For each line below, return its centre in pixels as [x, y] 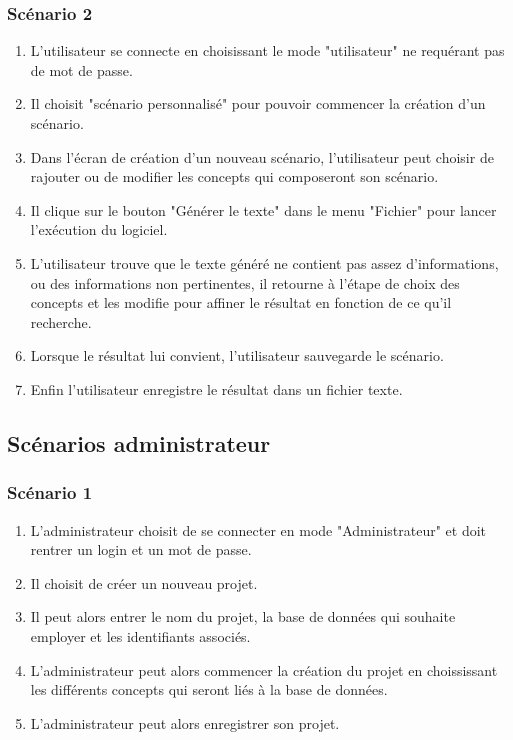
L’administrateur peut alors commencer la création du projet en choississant [264, 669]
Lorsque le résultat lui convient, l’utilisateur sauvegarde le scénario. [237, 355]
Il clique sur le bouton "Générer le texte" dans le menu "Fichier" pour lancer [263, 209]
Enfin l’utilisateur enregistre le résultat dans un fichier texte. [216, 388]
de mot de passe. [81, 69]
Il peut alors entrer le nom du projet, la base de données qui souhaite [243, 616]
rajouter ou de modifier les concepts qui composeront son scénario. [234, 176]
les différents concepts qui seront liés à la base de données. [209, 689]
